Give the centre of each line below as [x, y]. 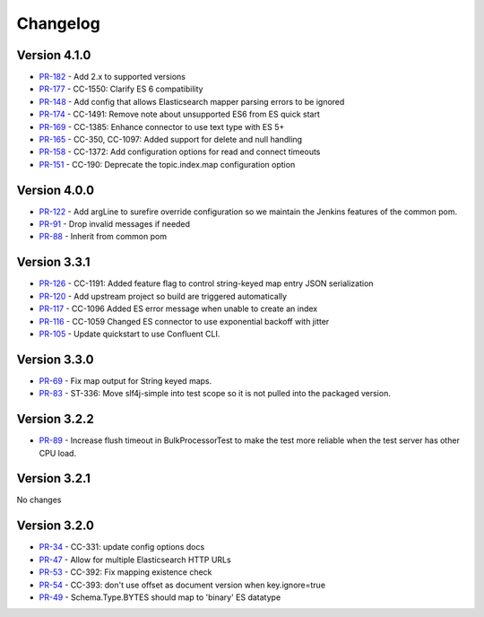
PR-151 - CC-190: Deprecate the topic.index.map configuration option [167, 164]
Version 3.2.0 [55, 526]
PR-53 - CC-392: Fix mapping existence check [125, 572]
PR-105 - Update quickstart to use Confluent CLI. [130, 334]
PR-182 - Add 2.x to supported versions [112, 77]
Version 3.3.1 [53, 262]
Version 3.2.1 [54, 478]
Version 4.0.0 [55, 190]
